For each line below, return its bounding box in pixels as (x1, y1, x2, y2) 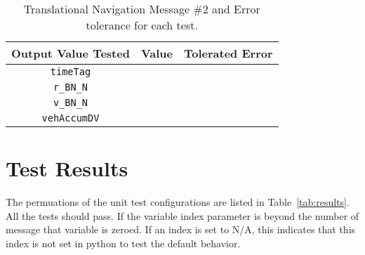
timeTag (50, 66, 91, 77)
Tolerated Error (183, 45, 273, 61)
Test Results (6, 154, 128, 183)
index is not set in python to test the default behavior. (6, 235, 241, 250)
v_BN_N (53, 97, 88, 108)
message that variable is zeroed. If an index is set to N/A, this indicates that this (6, 222, 356, 237)
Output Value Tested (11, 45, 130, 61)
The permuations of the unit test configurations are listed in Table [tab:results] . (6, 195, 350, 209)
